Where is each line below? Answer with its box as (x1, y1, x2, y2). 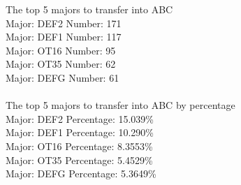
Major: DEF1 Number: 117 (6, 29, 122, 44)
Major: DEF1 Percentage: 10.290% (6, 125, 154, 140)
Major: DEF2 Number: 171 (6, 15, 122, 30)
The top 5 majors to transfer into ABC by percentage (6, 98, 235, 112)
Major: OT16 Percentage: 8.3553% (6, 138, 153, 153)
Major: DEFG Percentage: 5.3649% (6, 166, 156, 181)
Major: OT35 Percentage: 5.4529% (6, 152, 153, 167)
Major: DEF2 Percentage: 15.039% (6, 111, 154, 126)
